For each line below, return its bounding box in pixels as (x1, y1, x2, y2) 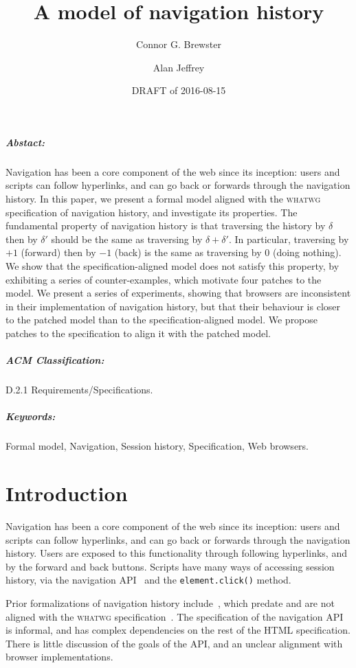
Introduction (5, 479, 128, 507)
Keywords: (5, 409, 56, 424)
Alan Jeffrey (153, 60, 205, 74)
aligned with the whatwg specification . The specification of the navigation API (5, 609, 344, 623)
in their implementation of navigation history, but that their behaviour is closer (5, 299, 340, 313)
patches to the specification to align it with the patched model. (5, 326, 271, 340)
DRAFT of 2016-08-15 (131, 83, 226, 97)
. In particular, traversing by (228, 231, 349, 246)
